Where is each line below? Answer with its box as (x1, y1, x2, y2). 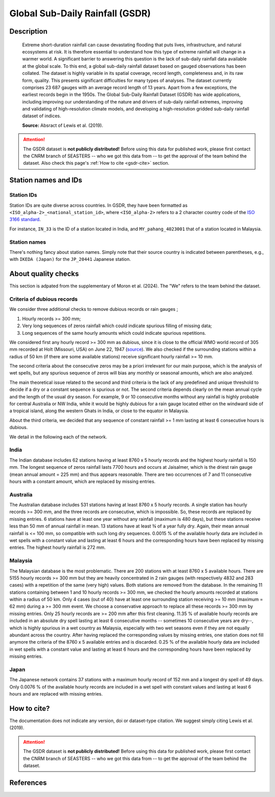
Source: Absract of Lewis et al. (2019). (22, 122, 103, 128)
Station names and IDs (9, 176, 82, 184)
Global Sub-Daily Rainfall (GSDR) (9, 8, 151, 19)
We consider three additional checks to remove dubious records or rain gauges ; (9, 306, 178, 312)
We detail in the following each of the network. (9, 434, 107, 440)
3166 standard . (9, 217, 41, 223)
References (9, 778, 47, 787)
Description (9, 27, 48, 36)
